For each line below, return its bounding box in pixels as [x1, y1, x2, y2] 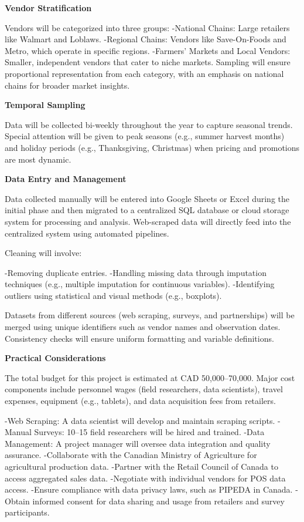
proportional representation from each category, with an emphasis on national [5, 67, 284, 79]
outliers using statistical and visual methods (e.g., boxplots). [5, 289, 222, 301]
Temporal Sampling [5, 99, 86, 111]
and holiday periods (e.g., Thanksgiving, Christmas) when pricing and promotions [5, 141, 300, 153]
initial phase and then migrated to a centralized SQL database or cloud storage [5, 204, 289, 216]
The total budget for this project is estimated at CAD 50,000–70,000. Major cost [5, 371, 295, 383]
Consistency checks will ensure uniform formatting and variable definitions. [5, 332, 274, 344]
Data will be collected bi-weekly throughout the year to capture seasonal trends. [5, 118, 293, 130]
